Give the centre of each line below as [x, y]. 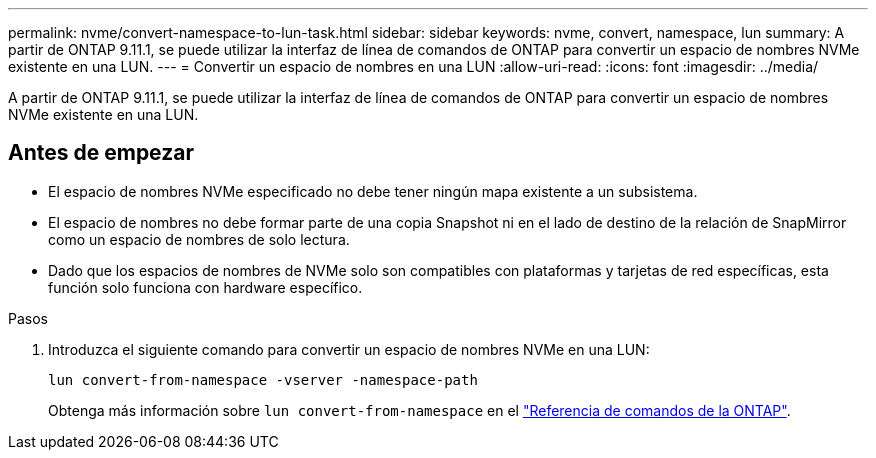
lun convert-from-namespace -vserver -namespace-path [263, 379]
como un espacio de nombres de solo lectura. [199, 239]
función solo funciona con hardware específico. [205, 287]
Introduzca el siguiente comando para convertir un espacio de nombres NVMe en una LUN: [349, 349]
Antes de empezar [101, 153]
